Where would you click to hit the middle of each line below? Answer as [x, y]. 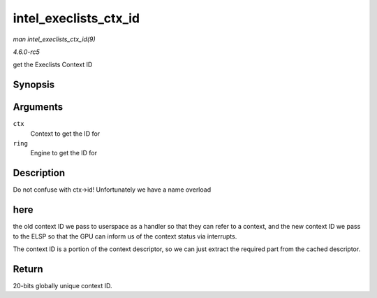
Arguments [38, 107]
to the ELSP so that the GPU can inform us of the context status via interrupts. [125, 236]
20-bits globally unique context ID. [62, 285]
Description [39, 173]
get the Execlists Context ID [53, 65]
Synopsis [34, 85]
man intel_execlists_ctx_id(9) [54, 39]
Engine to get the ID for [64, 153]
